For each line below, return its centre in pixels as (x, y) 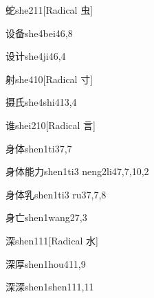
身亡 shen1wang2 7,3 (46, 217)
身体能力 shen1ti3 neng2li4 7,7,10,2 (77, 171)
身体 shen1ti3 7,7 (39, 148)
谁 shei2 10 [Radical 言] (51, 125)
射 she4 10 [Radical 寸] (49, 79)
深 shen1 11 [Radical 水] (52, 240)
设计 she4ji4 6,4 (36, 56)
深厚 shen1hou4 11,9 (46, 263)
